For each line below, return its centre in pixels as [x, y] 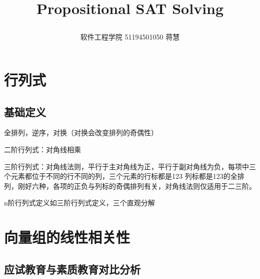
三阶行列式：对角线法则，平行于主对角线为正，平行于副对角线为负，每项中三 [130, 166]
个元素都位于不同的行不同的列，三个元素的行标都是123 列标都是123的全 [121, 176]
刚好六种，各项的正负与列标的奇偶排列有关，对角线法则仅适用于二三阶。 [137, 186]
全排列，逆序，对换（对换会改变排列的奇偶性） [81, 132]
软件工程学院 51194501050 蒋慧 [130, 37]
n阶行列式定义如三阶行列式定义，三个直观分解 [79, 203]
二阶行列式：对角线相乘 [42, 149]
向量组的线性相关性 [67, 237]
